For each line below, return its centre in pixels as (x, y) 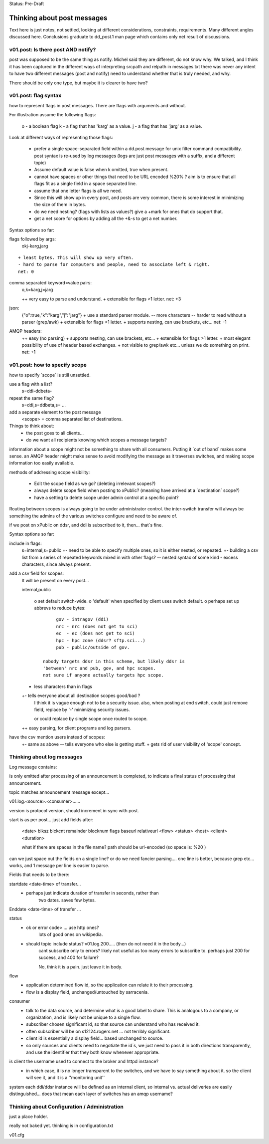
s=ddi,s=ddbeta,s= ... (44, 405)
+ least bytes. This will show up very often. (76, 257)
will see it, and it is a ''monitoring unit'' (66, 1078)
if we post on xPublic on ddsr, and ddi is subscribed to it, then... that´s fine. (86, 525)
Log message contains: (33, 767)
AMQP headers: (25, 331)
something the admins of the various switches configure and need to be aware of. (93, 516)
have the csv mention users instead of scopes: (57, 737)
